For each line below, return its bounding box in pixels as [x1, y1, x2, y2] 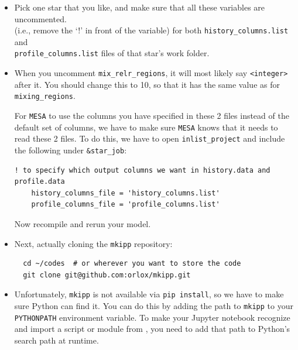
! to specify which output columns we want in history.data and [14, 166, 270, 174]
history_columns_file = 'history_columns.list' [31, 188, 220, 197]
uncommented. [14, 12, 67, 25]
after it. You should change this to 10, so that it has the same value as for [14, 78, 280, 90]
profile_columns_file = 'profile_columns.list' [31, 200, 220, 209]
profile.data [14, 177, 65, 186]
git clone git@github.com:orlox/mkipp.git [23, 270, 191, 279]
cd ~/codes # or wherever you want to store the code [23, 259, 241, 268]
